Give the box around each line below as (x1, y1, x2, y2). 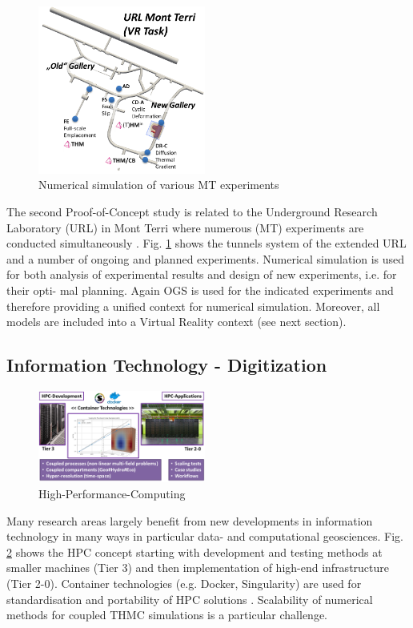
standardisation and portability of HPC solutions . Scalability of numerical (6, 590, 373, 607)
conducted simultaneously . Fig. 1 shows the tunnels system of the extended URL (6, 235, 407, 252)
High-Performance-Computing (38, 485, 186, 502)
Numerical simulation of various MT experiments (38, 176, 279, 193)
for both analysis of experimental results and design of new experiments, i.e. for (6, 266, 397, 283)
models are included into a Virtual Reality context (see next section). (6, 313, 347, 330)
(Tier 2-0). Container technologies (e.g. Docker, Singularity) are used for (6, 575, 362, 592)
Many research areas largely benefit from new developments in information (6, 512, 373, 529)
